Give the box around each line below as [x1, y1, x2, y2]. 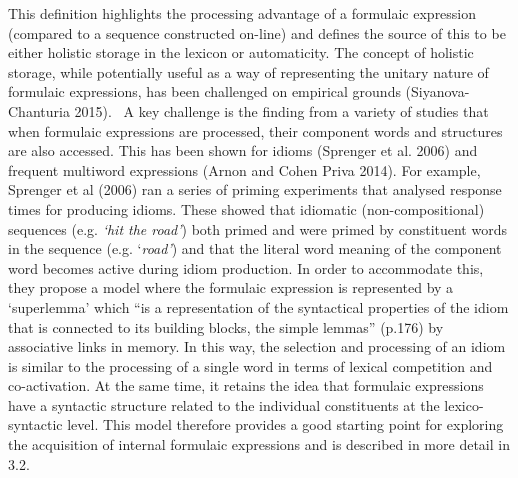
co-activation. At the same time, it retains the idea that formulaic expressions [8, 375, 484, 396]
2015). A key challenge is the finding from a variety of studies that [74, 100, 489, 121]
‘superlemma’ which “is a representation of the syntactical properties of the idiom [8, 296, 509, 317]
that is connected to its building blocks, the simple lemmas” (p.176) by [8, 316, 444, 337]
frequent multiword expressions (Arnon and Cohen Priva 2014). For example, [8, 159, 481, 180]
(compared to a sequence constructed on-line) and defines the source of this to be [8, 22, 506, 43]
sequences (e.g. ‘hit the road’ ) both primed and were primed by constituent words [8, 218, 507, 239]
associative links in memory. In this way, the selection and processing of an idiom [8, 336, 506, 357]
